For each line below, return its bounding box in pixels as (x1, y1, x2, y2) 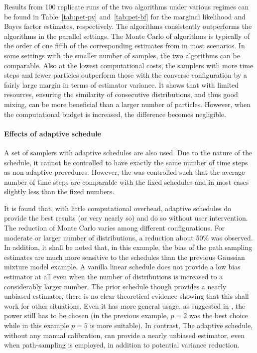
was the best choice (189, 310, 248, 321)
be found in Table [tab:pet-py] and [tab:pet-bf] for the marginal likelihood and (4, 11, 246, 21)
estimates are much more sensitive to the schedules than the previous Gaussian (4, 251, 245, 262)
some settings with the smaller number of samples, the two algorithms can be (4, 50, 240, 60)
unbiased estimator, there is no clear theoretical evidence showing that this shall (4, 291, 249, 301)
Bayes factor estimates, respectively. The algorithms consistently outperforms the (4, 21, 252, 31)
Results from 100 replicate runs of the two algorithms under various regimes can (4, 1, 249, 11)
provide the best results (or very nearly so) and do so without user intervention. (4, 213, 248, 223)
